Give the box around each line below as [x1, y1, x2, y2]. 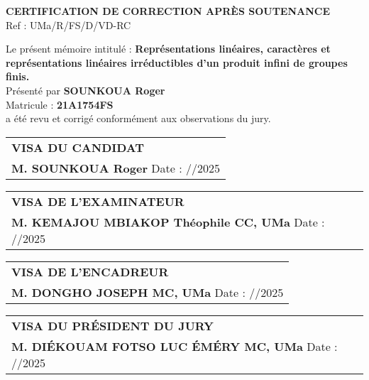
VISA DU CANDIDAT [11, 139, 144, 156]
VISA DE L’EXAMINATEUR [11, 192, 184, 210]
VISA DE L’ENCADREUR [11, 263, 169, 280]
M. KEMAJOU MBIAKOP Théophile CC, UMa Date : [11, 213, 325, 230]
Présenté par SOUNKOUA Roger [6, 82, 165, 97]
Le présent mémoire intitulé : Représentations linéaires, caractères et [6, 41, 331, 56]
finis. [6, 69, 30, 84]
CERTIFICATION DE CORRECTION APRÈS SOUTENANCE [6, 4, 331, 18]
